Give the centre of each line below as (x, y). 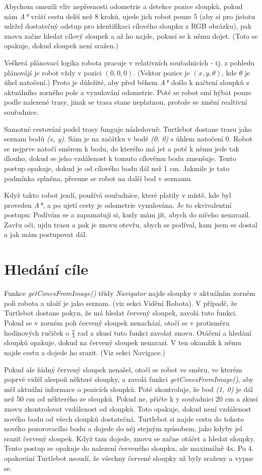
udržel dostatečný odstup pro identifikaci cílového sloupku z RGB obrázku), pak (128, 26)
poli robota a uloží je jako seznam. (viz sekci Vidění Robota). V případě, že (121, 303)
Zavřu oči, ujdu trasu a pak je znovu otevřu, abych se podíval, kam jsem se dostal (131, 224)
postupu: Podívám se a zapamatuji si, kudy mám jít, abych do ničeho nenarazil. (127, 215)
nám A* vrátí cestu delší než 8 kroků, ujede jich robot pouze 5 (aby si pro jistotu (130, 16)
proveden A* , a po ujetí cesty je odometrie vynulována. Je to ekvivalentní (118, 205)
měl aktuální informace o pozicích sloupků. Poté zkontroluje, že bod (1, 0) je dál (128, 389)
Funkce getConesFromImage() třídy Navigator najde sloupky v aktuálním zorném (130, 293)
